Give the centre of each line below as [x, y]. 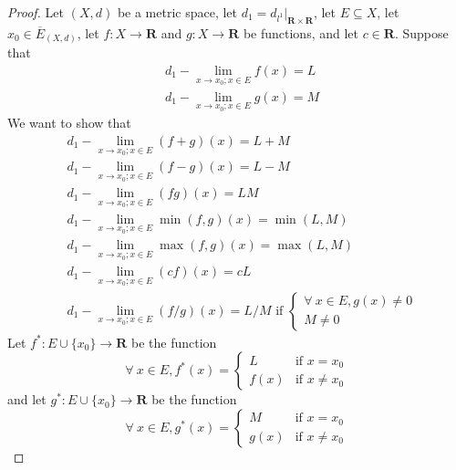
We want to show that [69, 123]
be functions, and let [301, 32]
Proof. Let [36, 12]
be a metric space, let [177, 12]
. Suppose [421, 32]
